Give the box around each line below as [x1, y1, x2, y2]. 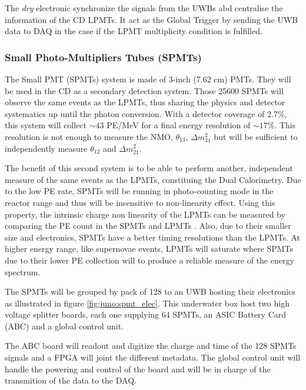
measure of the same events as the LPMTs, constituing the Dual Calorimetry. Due [5, 173, 301, 185]
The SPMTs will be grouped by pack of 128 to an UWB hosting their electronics [5, 285, 295, 298]
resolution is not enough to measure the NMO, [5, 130, 173, 142]
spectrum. [5, 265, 41, 278]
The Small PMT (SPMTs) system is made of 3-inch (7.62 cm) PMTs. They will [5, 73, 291, 85]
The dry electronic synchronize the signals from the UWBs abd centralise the [5, 2, 283, 14]
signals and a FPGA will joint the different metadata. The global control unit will [5, 351, 301, 364]
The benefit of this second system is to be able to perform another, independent [5, 162, 293, 174]
